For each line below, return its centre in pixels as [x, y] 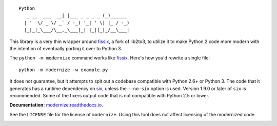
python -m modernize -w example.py [63, 70]
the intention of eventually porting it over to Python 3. [66, 48]
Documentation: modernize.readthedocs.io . [56, 105]
